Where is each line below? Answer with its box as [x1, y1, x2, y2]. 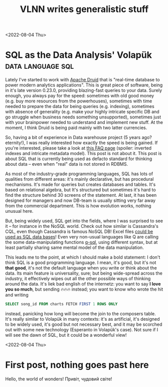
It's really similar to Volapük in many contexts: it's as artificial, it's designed [5, 316, 160, 322]
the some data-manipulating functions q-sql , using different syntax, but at [5, 239, 158, 245]
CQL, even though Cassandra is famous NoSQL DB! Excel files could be [5, 228, 153, 234]
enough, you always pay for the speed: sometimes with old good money [5, 93, 154, 99]
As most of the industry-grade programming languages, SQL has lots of [5, 171, 153, 177]
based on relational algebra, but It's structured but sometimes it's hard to [5, 187, 156, 193]
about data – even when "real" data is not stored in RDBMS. [5, 161, 128, 167]
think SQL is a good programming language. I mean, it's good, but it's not [5, 260, 156, 266]
